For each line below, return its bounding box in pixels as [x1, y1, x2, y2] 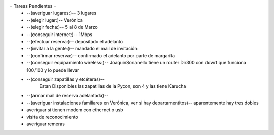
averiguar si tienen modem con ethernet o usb [26, 107, 124, 113]
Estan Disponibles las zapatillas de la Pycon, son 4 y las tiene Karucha [39, 83, 186, 89]
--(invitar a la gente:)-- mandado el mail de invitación [26, 46, 138, 52]
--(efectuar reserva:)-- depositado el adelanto [26, 38, 123, 44]
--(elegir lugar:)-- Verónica [26, 17, 83, 23]
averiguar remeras [26, 121, 65, 127]
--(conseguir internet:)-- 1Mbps [26, 31, 93, 38]
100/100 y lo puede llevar [26, 66, 79, 73]
